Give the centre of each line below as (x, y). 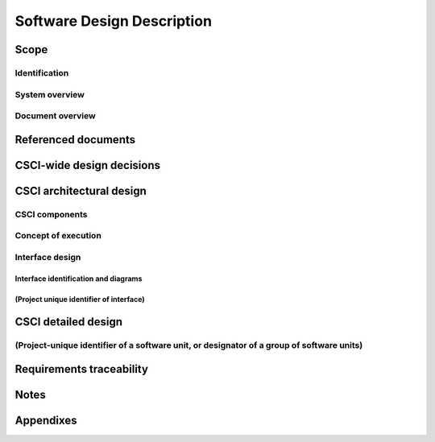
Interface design (48, 257)
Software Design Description (114, 21)
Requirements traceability (82, 369)
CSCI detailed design (69, 322)
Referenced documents (75, 140)
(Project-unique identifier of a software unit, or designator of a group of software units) (189, 345)
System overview (50, 94)
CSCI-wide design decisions (88, 165)
